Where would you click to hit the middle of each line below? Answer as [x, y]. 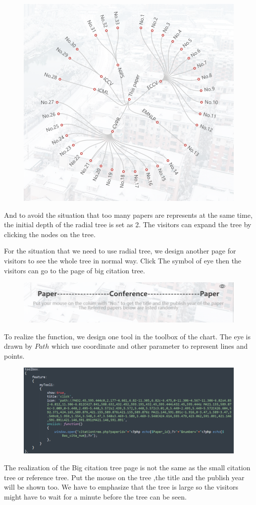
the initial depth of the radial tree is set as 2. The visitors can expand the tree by [128, 224]
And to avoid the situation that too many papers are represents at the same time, [128, 215]
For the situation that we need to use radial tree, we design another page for [120, 251]
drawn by [18, 346]
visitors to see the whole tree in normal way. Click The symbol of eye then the [123, 261]
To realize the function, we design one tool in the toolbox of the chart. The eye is [127, 336]
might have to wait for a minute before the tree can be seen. [95, 496]
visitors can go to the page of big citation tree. [75, 270]
